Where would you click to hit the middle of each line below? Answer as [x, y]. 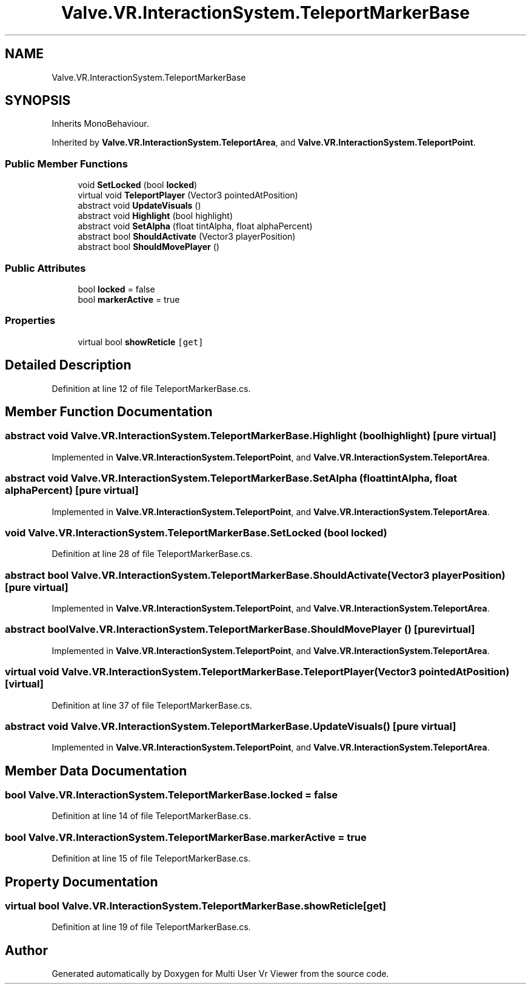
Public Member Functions [66, 164]
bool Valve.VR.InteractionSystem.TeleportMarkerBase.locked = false [172, 795]
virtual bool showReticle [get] [141, 342]
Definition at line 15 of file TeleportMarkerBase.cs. [151, 859]
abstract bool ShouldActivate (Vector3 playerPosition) [187, 237]
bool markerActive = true [129, 299]
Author [26, 950]
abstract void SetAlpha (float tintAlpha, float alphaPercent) [195, 226]
